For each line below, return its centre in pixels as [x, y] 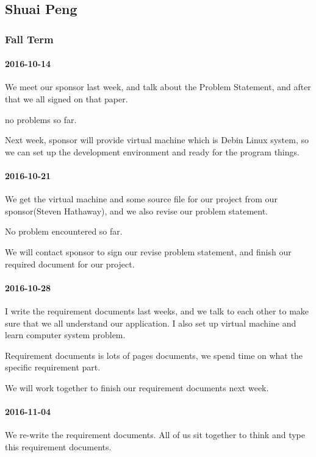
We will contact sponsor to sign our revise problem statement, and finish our [148, 251]
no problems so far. [41, 119]
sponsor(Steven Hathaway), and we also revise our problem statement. [137, 211]
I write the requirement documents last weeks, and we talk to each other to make [157, 310]
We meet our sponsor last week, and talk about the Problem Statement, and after [158, 87]
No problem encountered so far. [64, 231]
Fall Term [29, 39]
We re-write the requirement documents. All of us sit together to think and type [155, 435]
